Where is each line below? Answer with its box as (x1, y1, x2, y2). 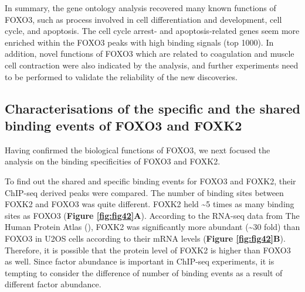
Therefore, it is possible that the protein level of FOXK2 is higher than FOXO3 (5, 243, 291, 256)
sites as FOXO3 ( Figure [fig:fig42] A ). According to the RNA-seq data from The (5, 209, 300, 221)
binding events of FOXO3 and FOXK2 (5, 116, 242, 134)
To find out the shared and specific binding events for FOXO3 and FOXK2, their (5, 174, 296, 187)
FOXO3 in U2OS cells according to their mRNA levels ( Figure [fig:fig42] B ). (5, 232, 286, 244)
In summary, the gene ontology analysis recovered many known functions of (5, 2, 276, 13)
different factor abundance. (5, 278, 101, 290)
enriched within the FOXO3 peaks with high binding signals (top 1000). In (5, 36, 274, 48)
